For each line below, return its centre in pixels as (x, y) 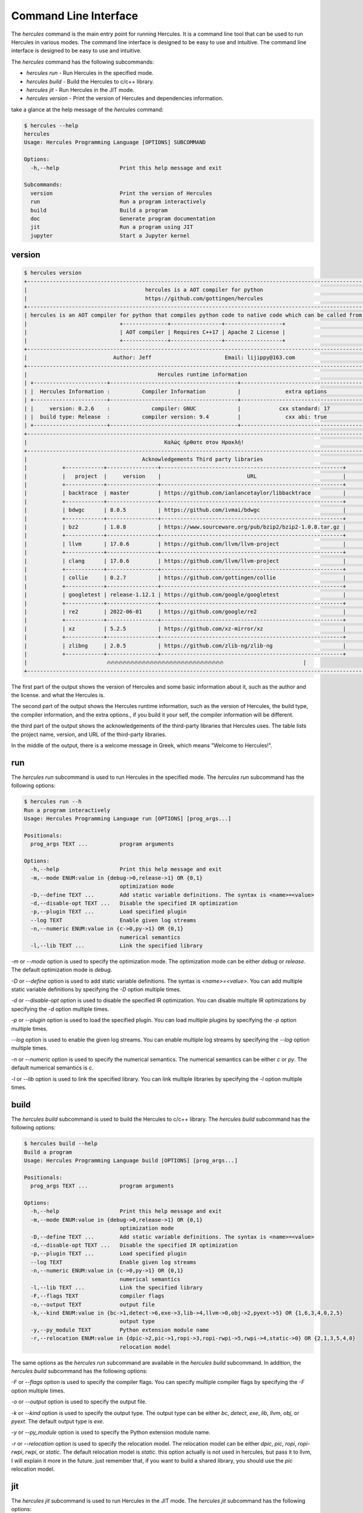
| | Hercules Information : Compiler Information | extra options (175, 391)
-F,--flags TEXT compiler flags (97, 1296)
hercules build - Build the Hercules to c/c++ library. (90, 81)
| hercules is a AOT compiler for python (143, 290)
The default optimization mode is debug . (62, 970)
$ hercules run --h (53, 802)
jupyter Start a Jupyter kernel (110, 235)
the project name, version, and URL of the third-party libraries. (89, 734)
